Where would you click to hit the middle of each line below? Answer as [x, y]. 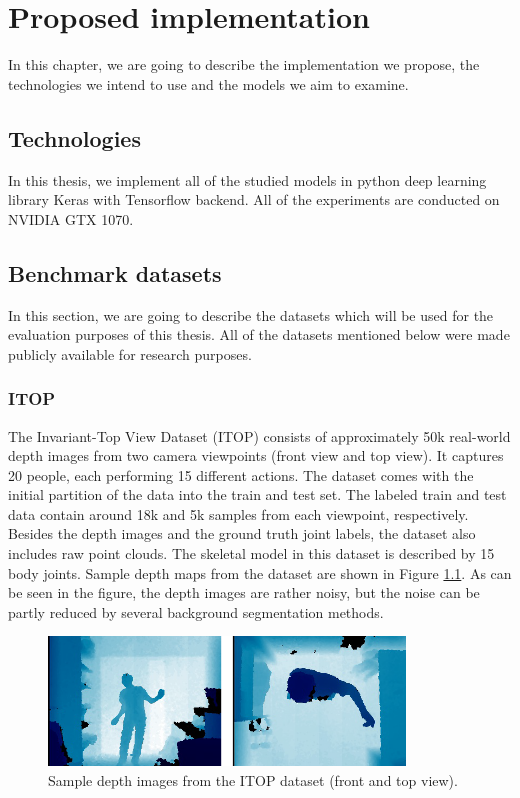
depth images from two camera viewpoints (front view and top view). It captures [256, 455]
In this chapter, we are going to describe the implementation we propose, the [244, 64]
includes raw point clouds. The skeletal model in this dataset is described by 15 [251, 553]
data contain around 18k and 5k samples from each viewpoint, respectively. [238, 513]
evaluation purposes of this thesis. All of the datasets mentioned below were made [259, 334]
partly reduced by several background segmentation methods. [196, 611]
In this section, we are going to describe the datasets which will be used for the [251, 314]
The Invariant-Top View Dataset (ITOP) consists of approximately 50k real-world [259, 435]
